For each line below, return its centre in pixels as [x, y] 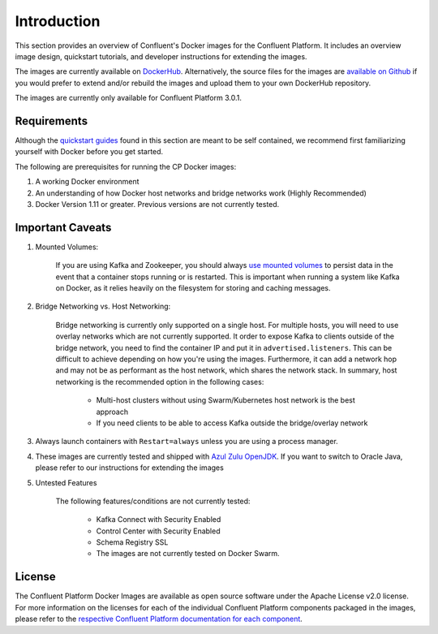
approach [112, 412]
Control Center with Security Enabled [158, 531]
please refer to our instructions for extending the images [130, 468]
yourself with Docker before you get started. [89, 152]
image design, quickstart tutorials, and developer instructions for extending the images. [161, 56]
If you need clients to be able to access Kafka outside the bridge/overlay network [232, 423]
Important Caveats [63, 227]
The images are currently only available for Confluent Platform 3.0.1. [129, 98]
